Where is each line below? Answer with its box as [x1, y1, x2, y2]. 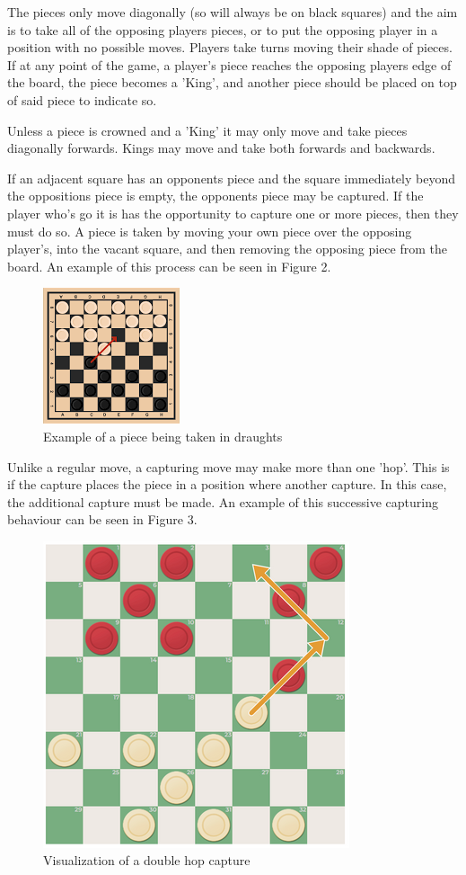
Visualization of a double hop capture [43, 851, 251, 870]
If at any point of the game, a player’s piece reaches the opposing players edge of [7, 55, 452, 74]
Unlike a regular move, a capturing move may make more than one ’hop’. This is [7, 457, 450, 476]
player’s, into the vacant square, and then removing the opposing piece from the [7, 239, 447, 258]
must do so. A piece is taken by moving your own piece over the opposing [7, 221, 412, 240]
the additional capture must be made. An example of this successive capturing [7, 492, 438, 511]
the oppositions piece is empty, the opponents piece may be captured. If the [7, 186, 424, 205]
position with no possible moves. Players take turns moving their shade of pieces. [7, 38, 453, 57]
